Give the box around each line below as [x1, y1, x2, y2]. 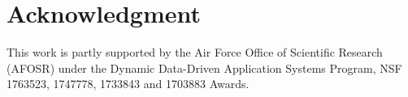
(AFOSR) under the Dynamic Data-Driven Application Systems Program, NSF [7, 59, 402, 76]
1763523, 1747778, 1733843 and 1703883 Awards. [7, 75, 250, 92]
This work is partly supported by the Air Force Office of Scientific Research [7, 44, 383, 61]
